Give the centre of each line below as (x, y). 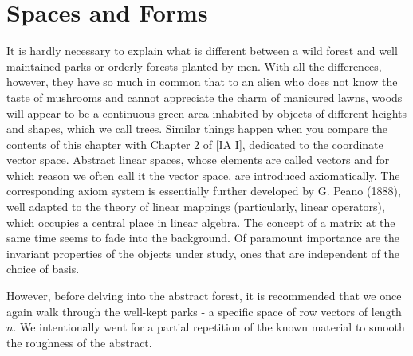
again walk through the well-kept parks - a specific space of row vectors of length (204, 311)
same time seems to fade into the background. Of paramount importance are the (203, 238)
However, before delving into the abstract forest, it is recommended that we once (204, 296)
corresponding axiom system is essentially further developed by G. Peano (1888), (204, 191)
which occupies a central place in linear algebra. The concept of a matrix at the (201, 222)
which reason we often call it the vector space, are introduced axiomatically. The (203, 175)
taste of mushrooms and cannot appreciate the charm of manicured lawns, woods (205, 97)
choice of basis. (43, 269)
